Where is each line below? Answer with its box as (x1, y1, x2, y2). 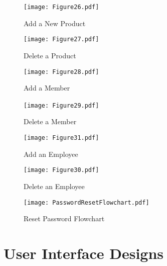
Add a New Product (24, 18, 86, 28)
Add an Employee (24, 148, 78, 159)
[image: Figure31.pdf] (24, 134, 99, 141)
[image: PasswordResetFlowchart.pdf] (24, 199, 149, 206)
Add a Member (24, 82, 70, 93)
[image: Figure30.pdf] (24, 166, 99, 174)
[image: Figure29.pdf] (24, 102, 99, 109)
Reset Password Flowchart (24, 213, 105, 224)
